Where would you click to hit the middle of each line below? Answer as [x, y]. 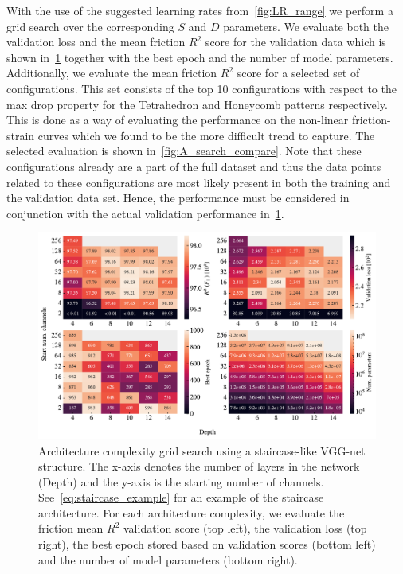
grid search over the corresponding [90, 26]
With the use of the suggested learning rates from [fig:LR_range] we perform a [200, 10]
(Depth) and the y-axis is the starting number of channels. [181, 481]
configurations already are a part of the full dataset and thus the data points [194, 166]
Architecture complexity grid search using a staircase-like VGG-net [202, 450]
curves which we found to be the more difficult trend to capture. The [206, 135]
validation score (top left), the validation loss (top [245, 528]
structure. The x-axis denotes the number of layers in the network [199, 466]
